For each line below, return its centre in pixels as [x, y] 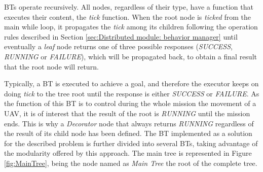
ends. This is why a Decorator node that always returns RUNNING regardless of [129, 123]
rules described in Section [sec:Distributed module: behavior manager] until [121, 36]
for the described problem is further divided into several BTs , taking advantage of [131, 143]
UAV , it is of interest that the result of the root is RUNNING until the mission [127, 113]
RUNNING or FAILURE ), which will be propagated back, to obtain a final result [130, 56]
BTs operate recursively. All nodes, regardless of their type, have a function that [129, 7]
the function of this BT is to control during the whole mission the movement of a [130, 103]
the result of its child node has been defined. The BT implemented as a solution [128, 133]
